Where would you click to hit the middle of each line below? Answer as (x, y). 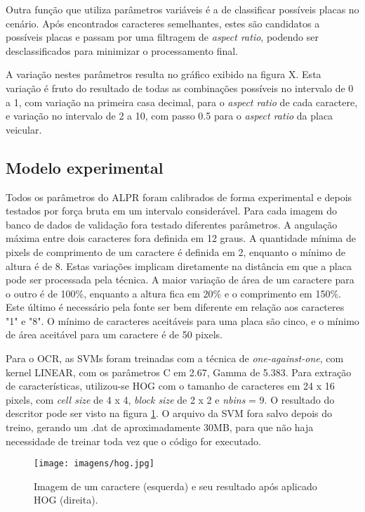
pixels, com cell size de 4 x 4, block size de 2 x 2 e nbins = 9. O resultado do (170, 399)
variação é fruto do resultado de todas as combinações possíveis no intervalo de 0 (180, 88)
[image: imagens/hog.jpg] (94, 464)
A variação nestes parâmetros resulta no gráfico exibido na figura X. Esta (164, 74)
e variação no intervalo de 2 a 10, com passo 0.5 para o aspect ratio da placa (170, 116)
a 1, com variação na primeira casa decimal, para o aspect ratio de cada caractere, (182, 102)
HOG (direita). (66, 500)
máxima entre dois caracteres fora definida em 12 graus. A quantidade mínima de (181, 238)
